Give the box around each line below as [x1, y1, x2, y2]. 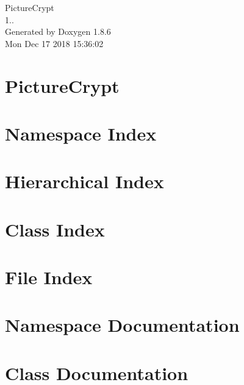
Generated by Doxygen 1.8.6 [5, 25, 111, 38]
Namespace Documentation [5, 312, 240, 337]
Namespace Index [5, 120, 157, 145]
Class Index [5, 216, 105, 241]
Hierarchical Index [5, 169, 164, 194]
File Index [5, 265, 93, 290]
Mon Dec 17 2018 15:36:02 [5, 37, 104, 50]
